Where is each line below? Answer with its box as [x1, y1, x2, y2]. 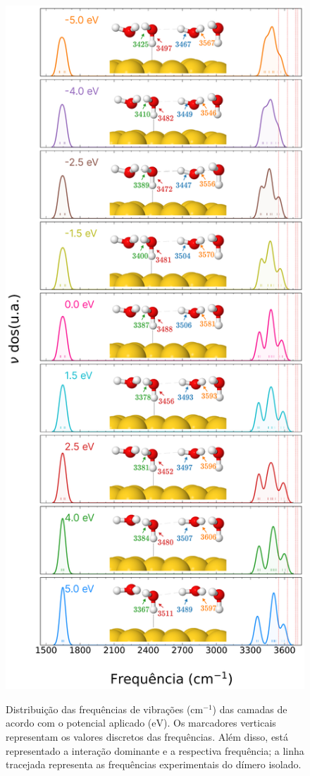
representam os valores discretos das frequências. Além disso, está [6, 729, 289, 744]
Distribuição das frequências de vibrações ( [6, 701, 191, 716]
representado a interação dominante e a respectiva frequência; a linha [6, 743, 304, 758]
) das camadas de [212, 701, 287, 716]
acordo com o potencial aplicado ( [6, 715, 152, 730]
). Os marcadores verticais [163, 715, 276, 730]
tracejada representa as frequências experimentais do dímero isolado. [6, 757, 302, 772]
